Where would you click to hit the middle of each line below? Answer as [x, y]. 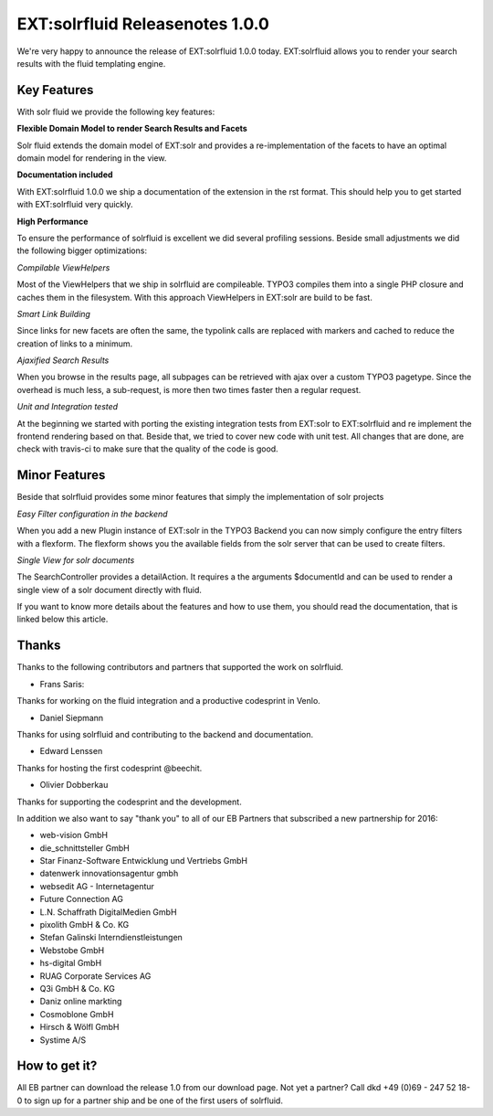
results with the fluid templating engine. [91, 63]
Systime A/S [63, 1040]
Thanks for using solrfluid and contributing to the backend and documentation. [165, 734]
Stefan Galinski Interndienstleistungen [111, 938]
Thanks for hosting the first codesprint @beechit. [110, 768]
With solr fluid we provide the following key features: [116, 112]
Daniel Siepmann [72, 717]
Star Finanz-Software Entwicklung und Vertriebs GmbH [144, 861]
